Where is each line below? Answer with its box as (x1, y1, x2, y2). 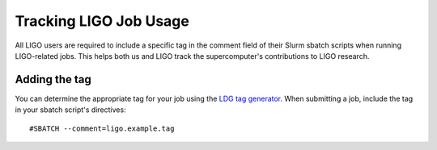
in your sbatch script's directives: (15, 105, 126, 115)
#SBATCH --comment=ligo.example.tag (29, 123, 175, 133)
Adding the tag (15, 73, 92, 86)
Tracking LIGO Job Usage (15, 12, 189, 30)
